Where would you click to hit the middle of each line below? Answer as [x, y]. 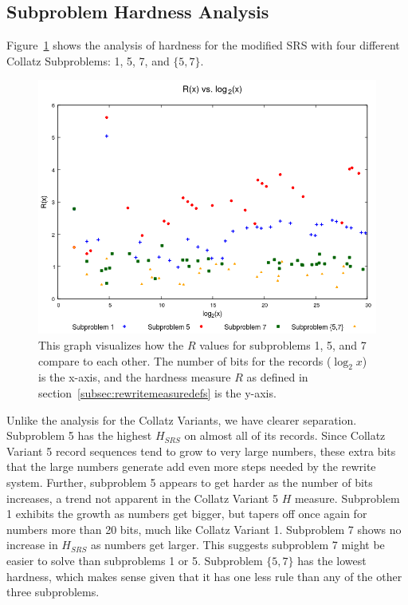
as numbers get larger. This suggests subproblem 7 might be [237, 545]
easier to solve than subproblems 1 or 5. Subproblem [135, 560]
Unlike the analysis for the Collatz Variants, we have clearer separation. [182, 419]
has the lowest [332, 560]
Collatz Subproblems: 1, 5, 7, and [88, 60]
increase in [32, 545]
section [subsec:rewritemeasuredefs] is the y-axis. [157, 392]
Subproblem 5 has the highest [79, 435]
